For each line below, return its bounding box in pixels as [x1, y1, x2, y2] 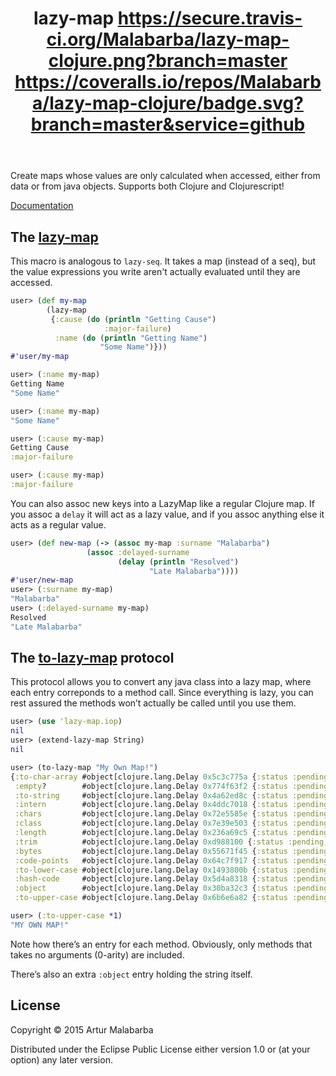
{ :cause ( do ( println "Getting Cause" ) [50, 314, 217, 324]
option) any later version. [10, 1053, 113, 1066]
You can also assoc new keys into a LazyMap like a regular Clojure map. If [10, 497, 315, 509]
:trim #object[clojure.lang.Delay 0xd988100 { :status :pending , [14, 837, 329, 847]
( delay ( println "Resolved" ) [117, 557, 240, 567]
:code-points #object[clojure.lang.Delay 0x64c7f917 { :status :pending [14, 855, 329, 866]
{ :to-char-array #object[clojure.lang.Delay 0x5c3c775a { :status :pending [10, 772, 329, 782]
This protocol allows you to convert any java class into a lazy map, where [10, 676, 312, 688]
